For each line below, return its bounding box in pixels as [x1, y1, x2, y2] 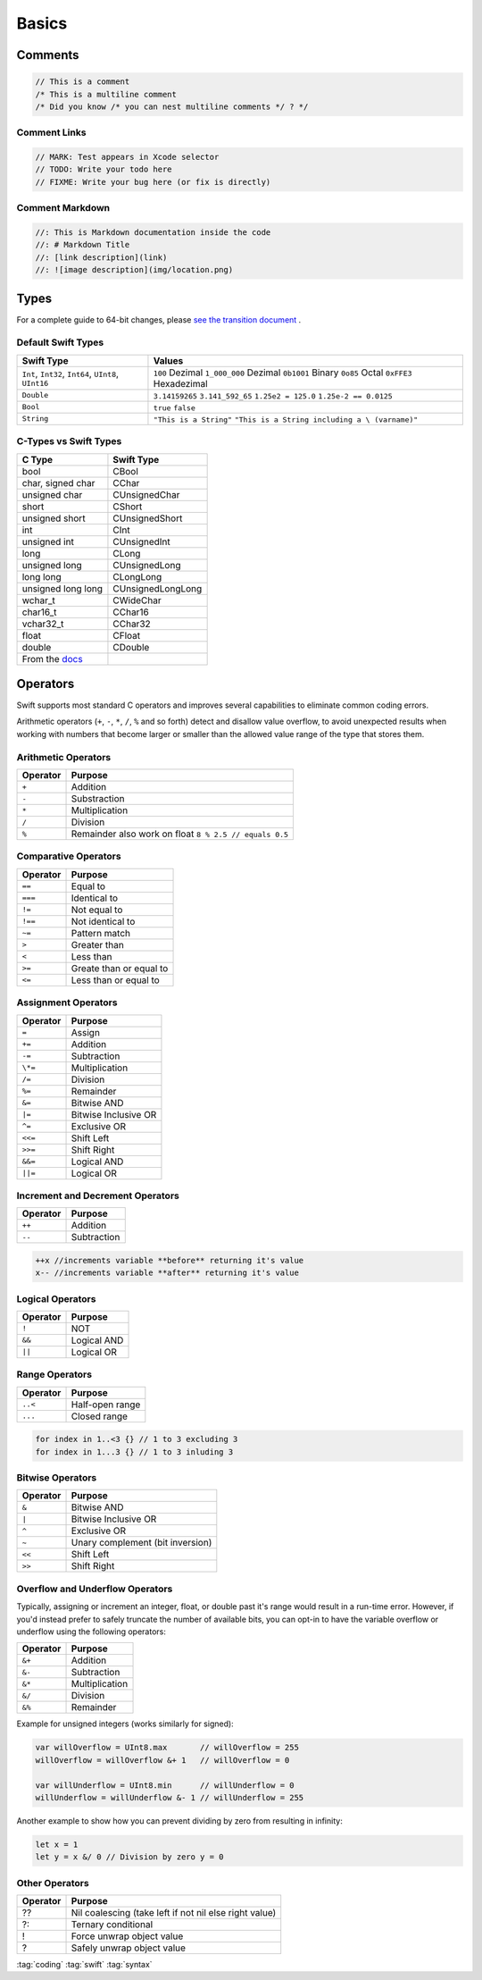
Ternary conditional [71, 1918, 154, 1930]
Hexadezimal [153, 377, 209, 390]
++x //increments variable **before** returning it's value [35, 1255, 304, 1265]
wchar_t [21, 594, 55, 607]
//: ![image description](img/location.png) [35, 264, 234, 275]
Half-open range [71, 1398, 141, 1411]
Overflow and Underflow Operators [16, 1582, 173, 1595]
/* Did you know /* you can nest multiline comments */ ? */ [35, 101, 309, 112]
